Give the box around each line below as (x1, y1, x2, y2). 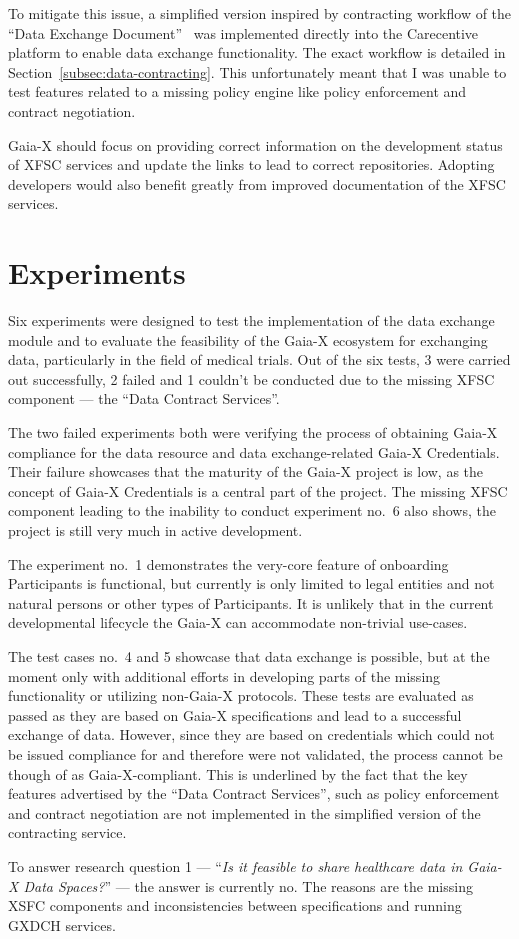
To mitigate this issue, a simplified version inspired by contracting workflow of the (8, 3, 512, 23)
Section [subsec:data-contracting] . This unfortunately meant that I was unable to (8, 61, 507, 82)
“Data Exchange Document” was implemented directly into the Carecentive (8, 22, 479, 43)
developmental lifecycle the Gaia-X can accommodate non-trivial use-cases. (8, 612, 468, 633)
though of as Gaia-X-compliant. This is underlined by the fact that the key (8, 763, 468, 784)
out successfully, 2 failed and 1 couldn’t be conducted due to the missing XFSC (8, 368, 495, 389)
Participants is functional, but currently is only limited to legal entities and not (8, 573, 495, 594)
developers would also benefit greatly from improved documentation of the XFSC (8, 173, 506, 194)
